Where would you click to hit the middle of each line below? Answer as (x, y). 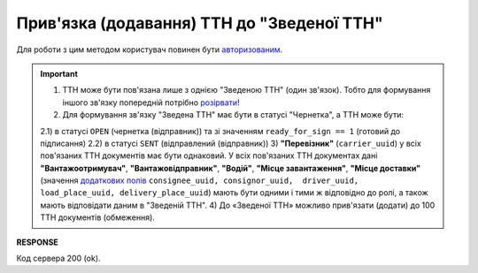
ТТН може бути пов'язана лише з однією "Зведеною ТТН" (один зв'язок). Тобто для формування (247, 90)
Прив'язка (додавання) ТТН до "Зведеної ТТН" (200, 23)
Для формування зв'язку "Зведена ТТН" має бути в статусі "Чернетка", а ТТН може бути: (233, 115)
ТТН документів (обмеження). (97, 217)
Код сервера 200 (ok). (58, 258)
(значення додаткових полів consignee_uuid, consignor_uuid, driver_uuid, (200, 180)
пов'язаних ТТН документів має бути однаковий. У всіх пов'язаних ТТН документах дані (209, 155)
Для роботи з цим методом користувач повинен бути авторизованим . (150, 49)
